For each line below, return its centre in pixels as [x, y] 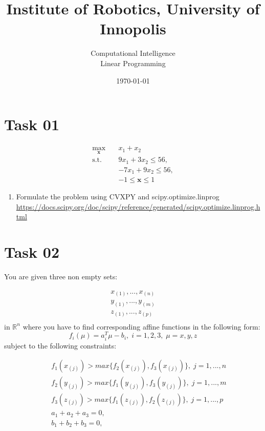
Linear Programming [133, 63]
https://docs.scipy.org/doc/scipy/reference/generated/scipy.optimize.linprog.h [138, 206]
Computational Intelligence [133, 53]
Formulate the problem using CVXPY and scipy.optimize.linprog [118, 197]
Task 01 [32, 124]
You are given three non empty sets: [61, 276]
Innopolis [133, 28]
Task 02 [32, 252]
